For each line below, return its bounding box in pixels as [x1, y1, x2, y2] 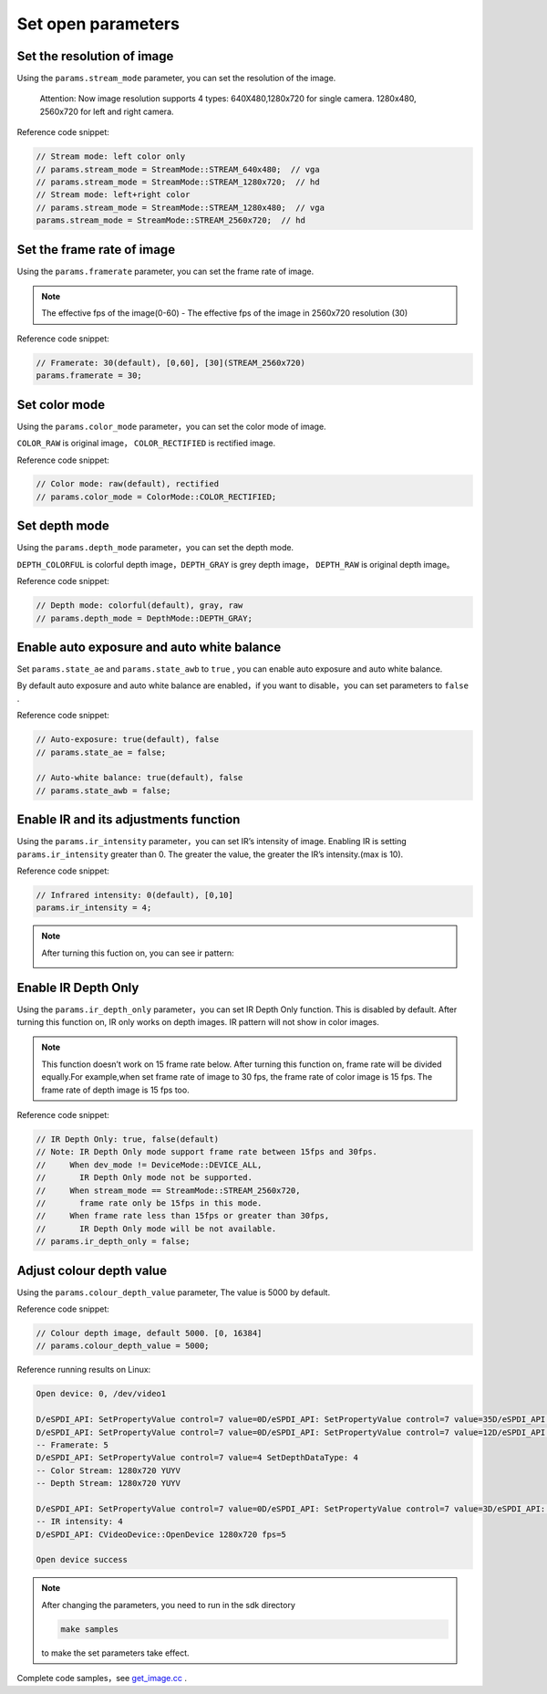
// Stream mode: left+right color [36, 190, 191, 200]
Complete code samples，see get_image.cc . [16, 1673, 187, 1684]
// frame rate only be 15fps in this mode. [36, 1197, 263, 1208]
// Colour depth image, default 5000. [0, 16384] [36, 1328, 263, 1339]
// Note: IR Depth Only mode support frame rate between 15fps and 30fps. [36, 1146, 378, 1157]
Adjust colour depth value [16, 1262, 168, 1278]
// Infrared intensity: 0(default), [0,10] [36, 890, 234, 901]
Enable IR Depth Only [16, 979, 139, 995]
